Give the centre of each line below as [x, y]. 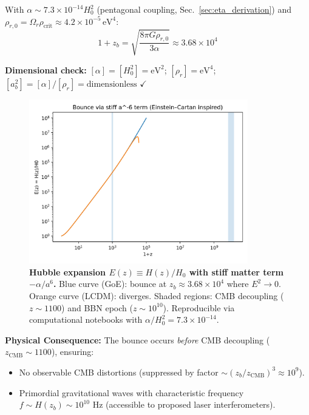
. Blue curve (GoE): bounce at [110, 284]
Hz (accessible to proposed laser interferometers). [184, 404]
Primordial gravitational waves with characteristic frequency [131, 392]
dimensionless [112, 84]
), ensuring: [73, 352]
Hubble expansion [68, 272]
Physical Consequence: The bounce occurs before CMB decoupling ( [138, 339]
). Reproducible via [199, 307]
